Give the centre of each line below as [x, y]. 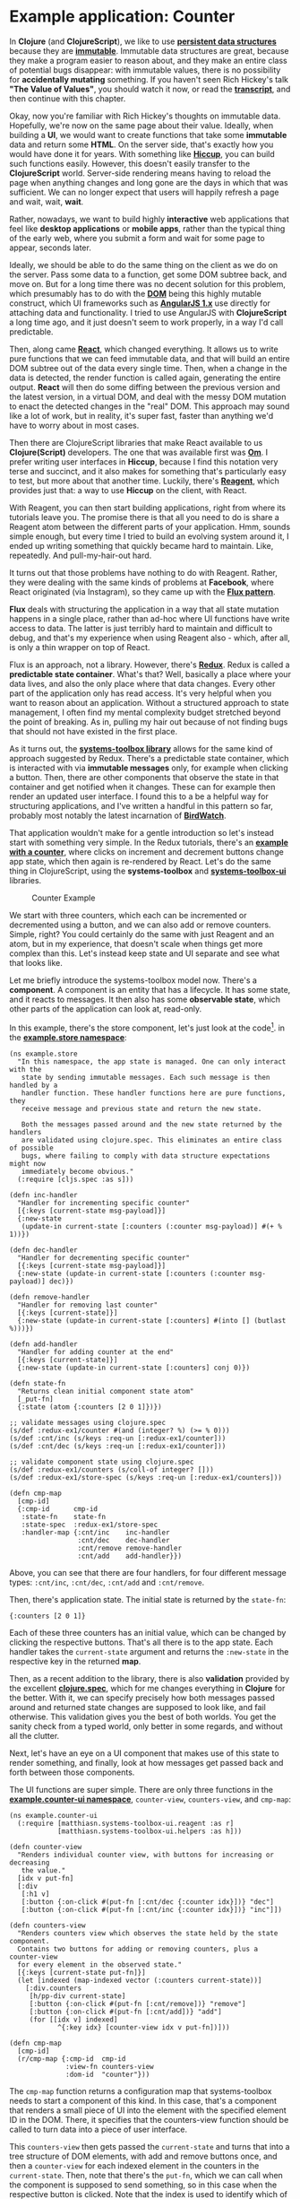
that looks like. [36, 962]
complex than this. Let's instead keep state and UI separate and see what [145, 953]
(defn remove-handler [50, 1297]
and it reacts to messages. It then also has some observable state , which [145, 999]
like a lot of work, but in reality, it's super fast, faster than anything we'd [141, 415]
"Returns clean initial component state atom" [106, 1391]
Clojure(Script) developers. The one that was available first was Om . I [139, 452]
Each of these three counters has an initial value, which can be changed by [148, 1632]
